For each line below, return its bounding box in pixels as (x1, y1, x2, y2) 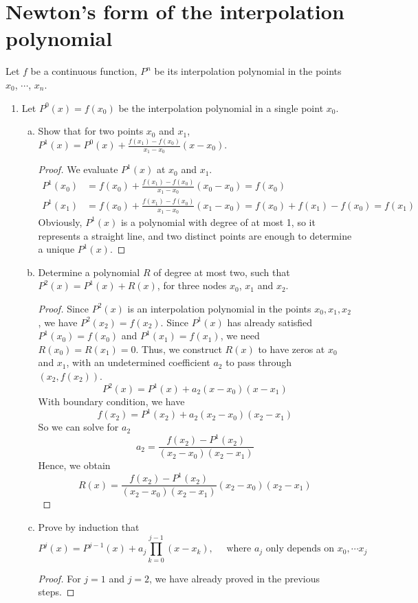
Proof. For (38, 571, 81, 585)
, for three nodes (157, 278, 227, 293)
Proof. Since (38, 301, 89, 315)
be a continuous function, (30, 64, 137, 78)
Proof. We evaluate (38, 162, 118, 177)
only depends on (265, 544, 335, 554)
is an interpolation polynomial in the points (127, 301, 311, 315)
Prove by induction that (38, 520, 140, 534)
